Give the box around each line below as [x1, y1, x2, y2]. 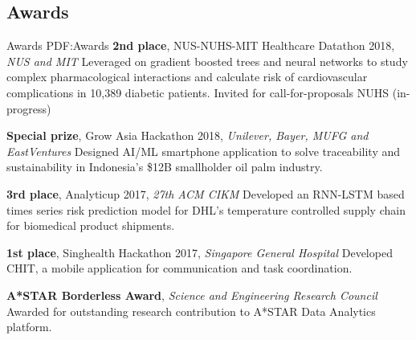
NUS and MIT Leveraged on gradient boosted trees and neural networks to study [6, 52, 408, 69]
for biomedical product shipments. [6, 217, 175, 234]
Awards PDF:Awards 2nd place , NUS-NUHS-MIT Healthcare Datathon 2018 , [6, 37, 395, 54]
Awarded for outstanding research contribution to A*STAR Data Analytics [6, 302, 376, 319]
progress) [6, 100, 51, 117]
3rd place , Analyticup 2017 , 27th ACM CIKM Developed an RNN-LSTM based [6, 185, 405, 202]
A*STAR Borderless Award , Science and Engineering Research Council [6, 286, 377, 303]
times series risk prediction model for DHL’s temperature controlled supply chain [6, 201, 406, 218]
